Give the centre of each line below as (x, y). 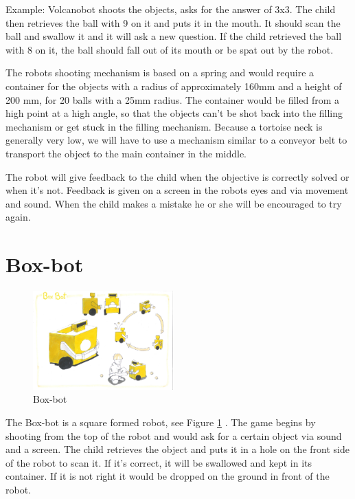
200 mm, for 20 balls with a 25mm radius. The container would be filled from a (173, 99)
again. (18, 217)
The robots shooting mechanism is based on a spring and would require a (160, 73)
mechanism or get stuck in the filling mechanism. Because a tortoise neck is (164, 126)
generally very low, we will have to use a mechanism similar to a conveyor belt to (176, 140)
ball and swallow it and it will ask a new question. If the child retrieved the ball (174, 36)
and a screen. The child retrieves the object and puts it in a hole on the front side (177, 449)
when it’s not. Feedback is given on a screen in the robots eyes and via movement (177, 190)
